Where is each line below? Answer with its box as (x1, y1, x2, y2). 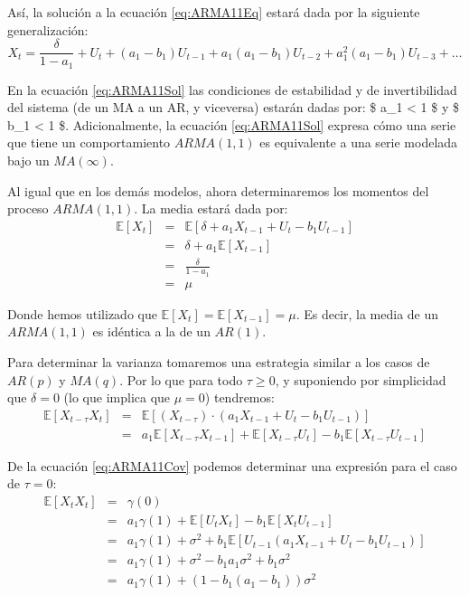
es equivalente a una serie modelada (259, 133, 458, 152)
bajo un (7, 151, 50, 170)
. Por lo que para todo (119, 370, 243, 389)
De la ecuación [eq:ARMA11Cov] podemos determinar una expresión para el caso (7, 456, 457, 475)
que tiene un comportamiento (7, 133, 171, 152)
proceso (7, 199, 49, 218)
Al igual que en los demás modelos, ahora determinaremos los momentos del (7, 181, 429, 200)
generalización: (7, 20, 89, 39)
